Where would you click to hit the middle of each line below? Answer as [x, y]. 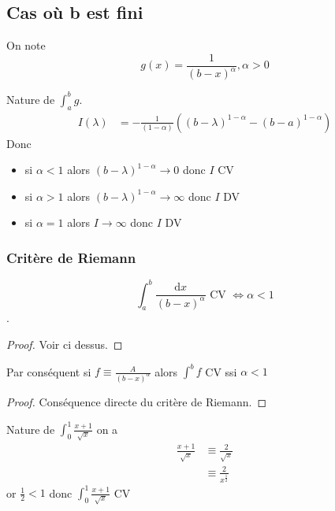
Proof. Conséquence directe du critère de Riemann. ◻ [137, 401]
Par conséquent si [49, 371]
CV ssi [221, 371]
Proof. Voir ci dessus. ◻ [65, 344]
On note [26, 45]
